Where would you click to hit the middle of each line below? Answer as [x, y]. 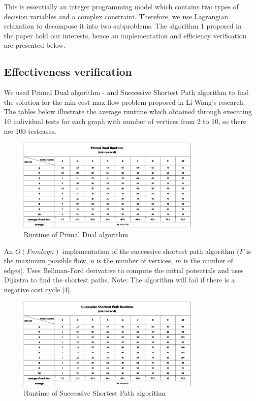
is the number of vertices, [135, 261]
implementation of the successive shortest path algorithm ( [151, 251]
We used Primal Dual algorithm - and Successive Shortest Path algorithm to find [127, 92]
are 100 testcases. [30, 131]
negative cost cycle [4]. [38, 289]
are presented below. [35, 45]
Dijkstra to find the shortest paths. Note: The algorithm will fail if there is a [119, 280]
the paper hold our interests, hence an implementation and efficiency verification [125, 35]
